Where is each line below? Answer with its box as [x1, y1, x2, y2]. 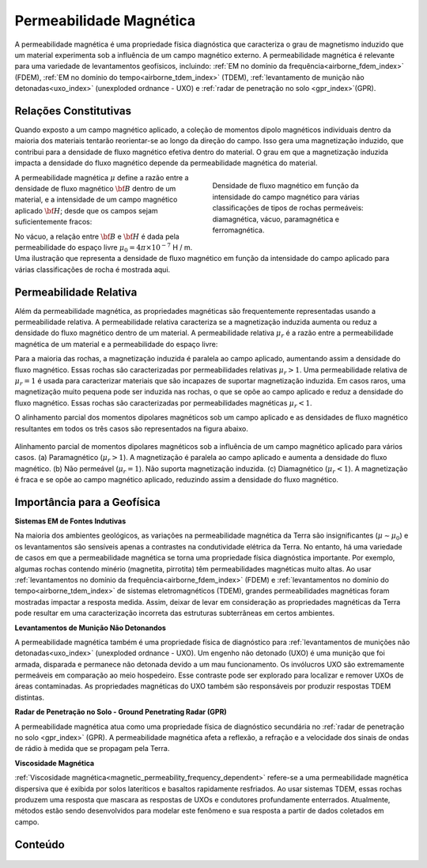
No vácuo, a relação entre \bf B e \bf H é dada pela [14, 232, 179, 241]
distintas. [14, 693, 45, 702]
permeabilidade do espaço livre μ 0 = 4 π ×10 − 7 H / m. [14, 242, 193, 254]
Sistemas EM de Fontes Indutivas [14, 516, 127, 526]
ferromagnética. [212, 225, 265, 235]
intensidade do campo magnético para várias [212, 192, 360, 202]
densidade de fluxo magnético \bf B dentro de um [14, 183, 176, 193]
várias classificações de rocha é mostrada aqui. [14, 265, 171, 274]
